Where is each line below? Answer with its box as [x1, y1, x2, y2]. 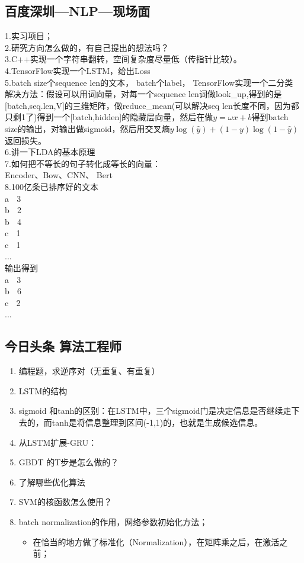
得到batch [251, 111, 289, 123]
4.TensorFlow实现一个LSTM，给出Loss [5, 64, 151, 76]
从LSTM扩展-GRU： [18, 436, 97, 448]
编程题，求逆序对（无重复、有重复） [18, 365, 160, 377]
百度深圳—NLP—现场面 [5, 2, 151, 20]
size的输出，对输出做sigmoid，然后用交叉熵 [5, 122, 170, 134]
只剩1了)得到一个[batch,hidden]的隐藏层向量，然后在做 [5, 111, 213, 123]
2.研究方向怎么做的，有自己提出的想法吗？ [5, 41, 169, 53]
